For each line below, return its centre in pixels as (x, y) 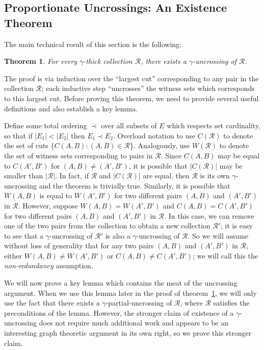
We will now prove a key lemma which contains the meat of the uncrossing (121, 283)
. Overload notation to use (154, 135)
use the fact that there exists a (52, 303)
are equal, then (166, 176)
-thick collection (108, 61)
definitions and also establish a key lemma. (71, 108)
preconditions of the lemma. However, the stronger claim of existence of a (119, 312)
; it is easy (237, 226)
